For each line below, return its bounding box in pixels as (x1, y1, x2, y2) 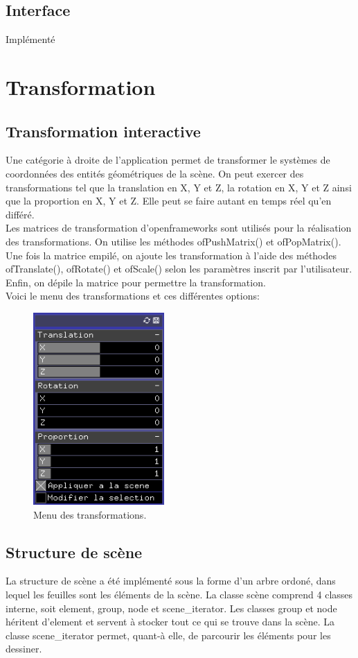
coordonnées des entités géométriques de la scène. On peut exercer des (6, 166, 304, 180)
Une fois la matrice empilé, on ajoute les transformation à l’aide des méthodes (6, 248, 337, 262)
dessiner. (6, 641, 42, 656)
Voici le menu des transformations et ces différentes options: (6, 288, 260, 303)
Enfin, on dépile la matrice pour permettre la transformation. (6, 275, 266, 289)
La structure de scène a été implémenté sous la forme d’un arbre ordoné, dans (6, 573, 336, 588)
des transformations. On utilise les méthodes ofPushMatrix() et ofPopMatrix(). (6, 234, 341, 248)
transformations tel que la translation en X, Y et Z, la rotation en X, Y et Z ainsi (6, 180, 352, 194)
